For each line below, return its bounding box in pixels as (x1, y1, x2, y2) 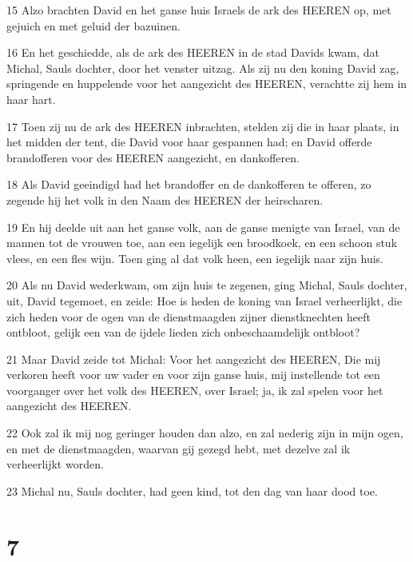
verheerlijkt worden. (6, 456, 104, 472)
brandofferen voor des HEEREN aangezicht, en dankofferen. (6, 149, 300, 165)
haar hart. (6, 90, 56, 107)
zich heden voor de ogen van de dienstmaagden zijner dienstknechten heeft (6, 308, 371, 325)
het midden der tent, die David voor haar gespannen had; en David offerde (6, 134, 372, 150)
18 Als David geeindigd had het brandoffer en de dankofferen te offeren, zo (6, 176, 371, 193)
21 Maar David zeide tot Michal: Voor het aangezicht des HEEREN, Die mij (6, 350, 381, 367)
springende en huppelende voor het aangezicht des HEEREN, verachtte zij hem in (6, 75, 407, 92)
